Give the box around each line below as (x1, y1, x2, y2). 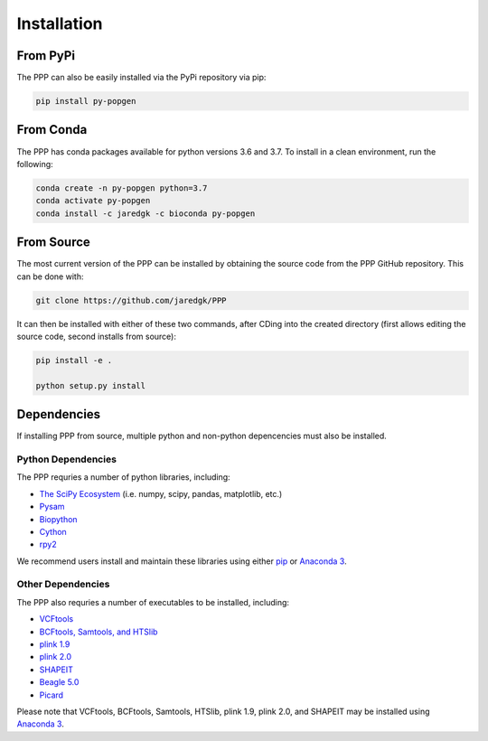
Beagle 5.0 (39, 677, 80, 688)
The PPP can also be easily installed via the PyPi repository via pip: (16, 72, 267, 83)
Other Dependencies (16, 578, 110, 591)
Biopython (39, 513, 78, 524)
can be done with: (16, 271, 84, 282)
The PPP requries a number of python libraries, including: (16, 472, 230, 483)
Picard (39, 689, 63, 700)
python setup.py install (35, 380, 146, 390)
